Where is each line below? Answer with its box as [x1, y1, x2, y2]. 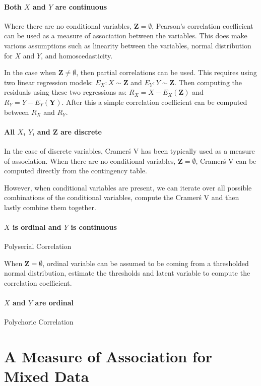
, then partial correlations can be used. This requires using [76, 67, 257, 78]
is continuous [71, 222, 117, 232]
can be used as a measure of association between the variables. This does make [4, 30, 247, 41]
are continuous [55, 1, 107, 12]
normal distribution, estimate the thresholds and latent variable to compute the [4, 268, 250, 278]
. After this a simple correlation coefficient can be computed [61, 96, 247, 107]
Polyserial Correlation [4, 241, 72, 251]
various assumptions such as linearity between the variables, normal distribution [4, 40, 251, 50]
